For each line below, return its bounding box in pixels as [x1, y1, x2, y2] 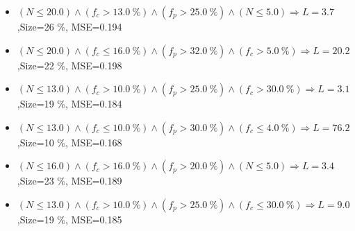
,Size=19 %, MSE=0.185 [17, 212, 122, 226]
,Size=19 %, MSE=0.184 [17, 96, 122, 111]
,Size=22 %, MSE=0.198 [17, 58, 122, 72]
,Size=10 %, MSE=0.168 [17, 135, 122, 149]
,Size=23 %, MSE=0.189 [17, 173, 122, 188]
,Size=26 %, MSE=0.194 [17, 19, 122, 33]
